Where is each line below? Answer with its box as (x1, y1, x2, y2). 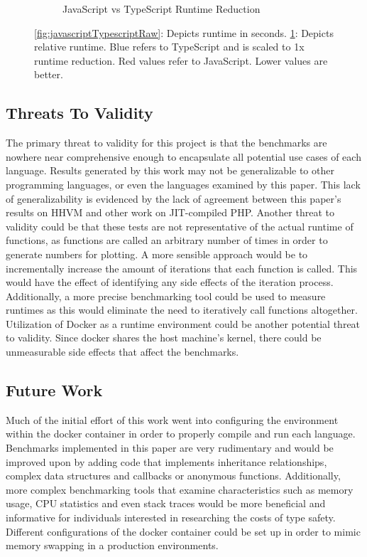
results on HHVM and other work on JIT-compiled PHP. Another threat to (6, 205, 334, 220)
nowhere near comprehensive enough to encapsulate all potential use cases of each (6, 149, 361, 164)
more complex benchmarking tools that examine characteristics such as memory (6, 482, 354, 497)
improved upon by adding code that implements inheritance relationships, (6, 454, 327, 469)
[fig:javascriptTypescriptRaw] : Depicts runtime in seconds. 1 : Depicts (34, 25, 334, 40)
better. (34, 67, 63, 82)
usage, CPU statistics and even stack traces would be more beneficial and (6, 496, 326, 511)
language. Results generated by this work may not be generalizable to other (6, 163, 334, 178)
